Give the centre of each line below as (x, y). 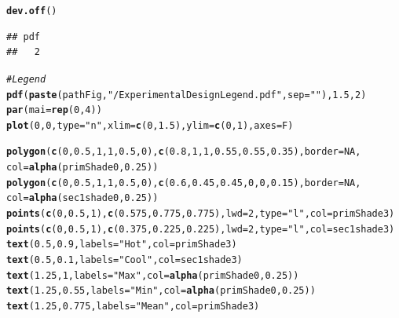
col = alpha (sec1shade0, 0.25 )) (82, 198)
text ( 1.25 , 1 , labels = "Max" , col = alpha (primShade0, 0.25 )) (153, 275)
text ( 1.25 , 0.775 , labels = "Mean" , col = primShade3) (133, 307)
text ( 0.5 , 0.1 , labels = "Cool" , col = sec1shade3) (124, 260)
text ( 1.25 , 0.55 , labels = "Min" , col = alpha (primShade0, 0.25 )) (161, 291)
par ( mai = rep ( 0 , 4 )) (54, 110)
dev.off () (32, 11)
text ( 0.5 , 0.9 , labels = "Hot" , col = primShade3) (122, 245)
